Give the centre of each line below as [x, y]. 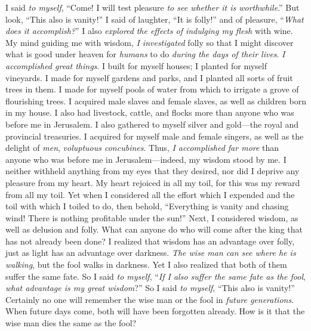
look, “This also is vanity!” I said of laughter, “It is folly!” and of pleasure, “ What [155, 19]
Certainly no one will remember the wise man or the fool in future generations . [150, 299]
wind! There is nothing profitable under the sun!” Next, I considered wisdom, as [152, 217]
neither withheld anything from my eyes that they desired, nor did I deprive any [153, 171]
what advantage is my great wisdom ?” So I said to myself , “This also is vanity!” [150, 288]
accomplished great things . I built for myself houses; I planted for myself [136, 65]
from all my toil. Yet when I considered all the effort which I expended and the [150, 194]
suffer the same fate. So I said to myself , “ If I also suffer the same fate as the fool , [155, 276]
